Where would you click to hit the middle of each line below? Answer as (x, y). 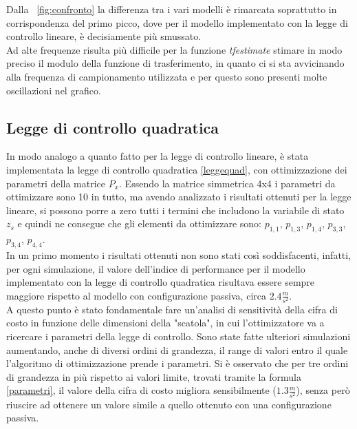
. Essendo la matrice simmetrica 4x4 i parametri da (227, 183)
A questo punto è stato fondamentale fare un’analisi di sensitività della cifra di (172, 309)
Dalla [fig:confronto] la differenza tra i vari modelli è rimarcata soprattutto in (172, 9)
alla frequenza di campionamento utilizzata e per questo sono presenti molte (167, 76)
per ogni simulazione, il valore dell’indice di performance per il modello (156, 268)
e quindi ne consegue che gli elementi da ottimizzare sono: (139, 223)
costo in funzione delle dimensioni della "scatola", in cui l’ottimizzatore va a (165, 323)
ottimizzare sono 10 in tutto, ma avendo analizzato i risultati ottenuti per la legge (179, 197)
